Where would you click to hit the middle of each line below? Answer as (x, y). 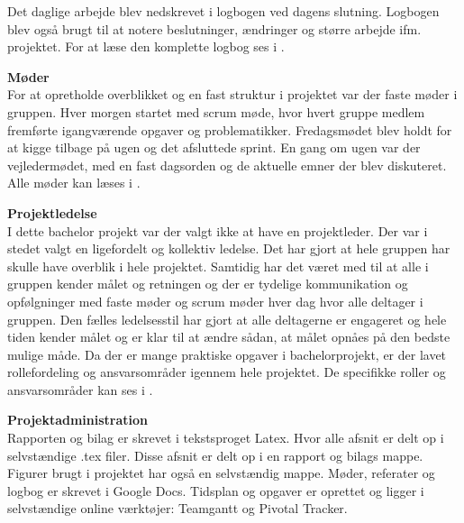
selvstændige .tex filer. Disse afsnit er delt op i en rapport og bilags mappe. (215, 455)
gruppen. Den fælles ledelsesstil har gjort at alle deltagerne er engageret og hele (227, 319)
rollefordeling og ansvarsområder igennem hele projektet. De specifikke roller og (227, 372)
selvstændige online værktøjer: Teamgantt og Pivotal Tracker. (177, 508)
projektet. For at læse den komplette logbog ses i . (146, 46)
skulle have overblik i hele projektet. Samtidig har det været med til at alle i (218, 266)
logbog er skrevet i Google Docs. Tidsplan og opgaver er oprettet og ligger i (216, 490)
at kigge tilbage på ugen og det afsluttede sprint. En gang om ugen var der (214, 147)
